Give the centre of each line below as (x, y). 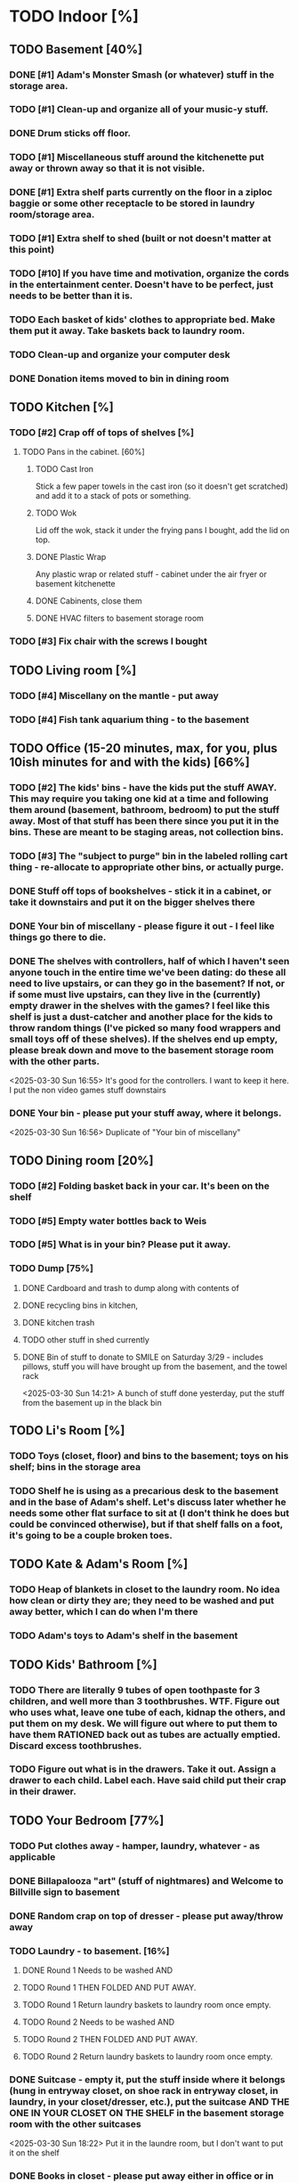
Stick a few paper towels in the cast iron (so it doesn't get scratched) (162, 486)
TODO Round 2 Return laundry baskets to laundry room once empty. (147, 2056)
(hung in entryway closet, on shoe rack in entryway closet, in (144, 2090)
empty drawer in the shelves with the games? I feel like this (140, 1005)
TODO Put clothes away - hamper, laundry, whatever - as (135, 1846)
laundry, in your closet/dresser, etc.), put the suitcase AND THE (149, 2101)
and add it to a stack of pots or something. (113, 496)
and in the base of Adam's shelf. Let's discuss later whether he (148, 1502)
